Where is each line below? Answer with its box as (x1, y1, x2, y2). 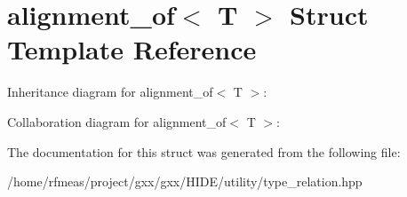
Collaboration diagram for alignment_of (7, 112, 227, 130)
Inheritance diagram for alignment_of (7, 83, 213, 101)
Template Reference (7, 31, 257, 67)
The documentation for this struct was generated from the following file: (7, 142, 401, 161)
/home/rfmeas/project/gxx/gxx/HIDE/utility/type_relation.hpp (7, 172, 363, 191)
